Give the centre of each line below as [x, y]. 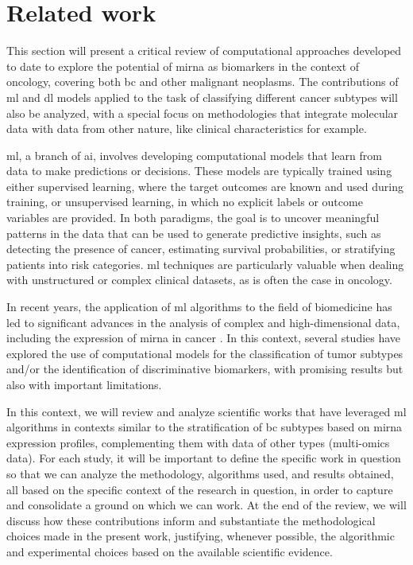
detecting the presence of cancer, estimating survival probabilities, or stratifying [201, 249]
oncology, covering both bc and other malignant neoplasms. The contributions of [203, 82]
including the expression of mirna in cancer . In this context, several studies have [204, 338]
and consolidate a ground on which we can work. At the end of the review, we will [206, 505]
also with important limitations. [84, 384]
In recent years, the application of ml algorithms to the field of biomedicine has [199, 307]
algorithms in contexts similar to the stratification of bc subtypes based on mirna [205, 427]
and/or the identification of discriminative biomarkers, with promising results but [205, 369]
